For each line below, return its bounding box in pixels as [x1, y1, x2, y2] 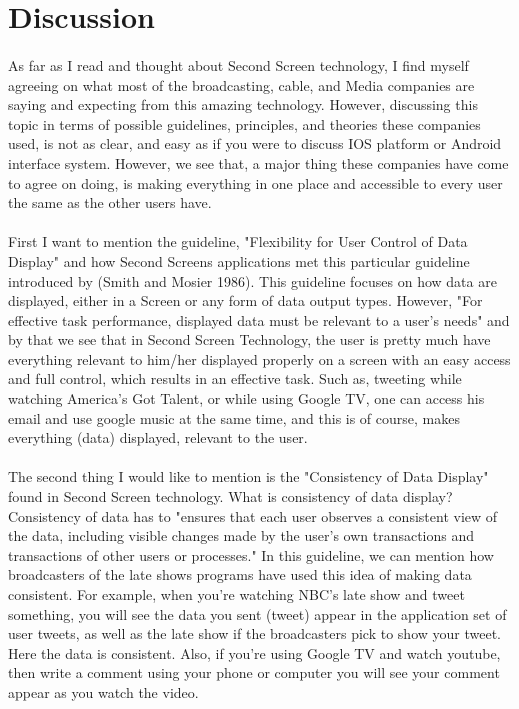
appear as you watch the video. [8, 681, 199, 702]
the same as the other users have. [8, 192, 212, 213]
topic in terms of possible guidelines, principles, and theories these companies [8, 113, 481, 134]
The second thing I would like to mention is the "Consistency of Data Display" [8, 466, 489, 487]
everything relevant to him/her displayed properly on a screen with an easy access [8, 348, 511, 369]
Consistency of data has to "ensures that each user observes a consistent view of [8, 505, 498, 526]
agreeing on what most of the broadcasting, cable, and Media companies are [8, 74, 475, 95]
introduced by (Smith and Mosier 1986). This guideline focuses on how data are [8, 270, 497, 291]
